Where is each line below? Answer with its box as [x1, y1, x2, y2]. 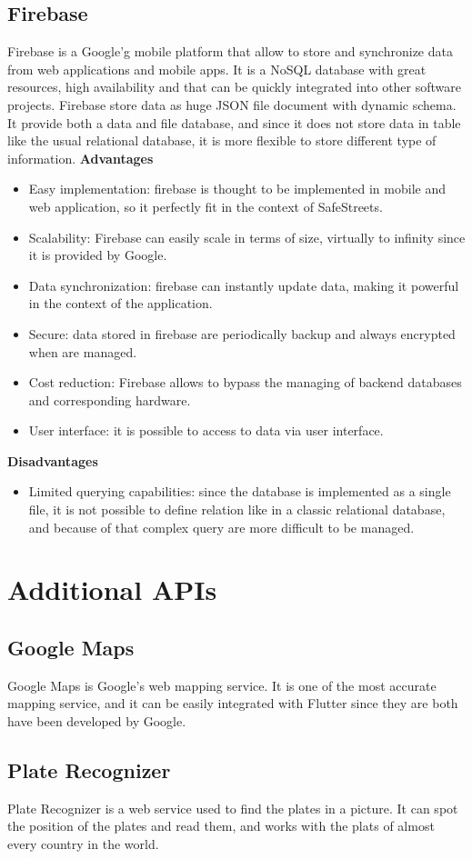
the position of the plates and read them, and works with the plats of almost [7, 816, 435, 835]
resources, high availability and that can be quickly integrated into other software [7, 77, 461, 96]
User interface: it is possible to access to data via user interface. [28, 421, 384, 440]
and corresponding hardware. [28, 390, 191, 409]
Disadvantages [7, 451, 98, 470]
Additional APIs [7, 571, 217, 608]
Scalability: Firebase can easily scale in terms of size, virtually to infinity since [28, 227, 466, 246]
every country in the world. [7, 834, 159, 854]
